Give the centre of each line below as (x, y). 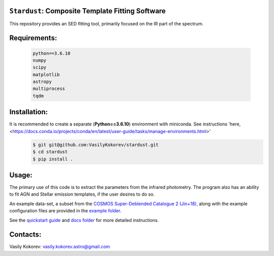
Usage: (21, 175)
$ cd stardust (50, 152)
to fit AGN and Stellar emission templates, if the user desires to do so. (82, 194)
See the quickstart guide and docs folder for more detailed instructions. (84, 220)
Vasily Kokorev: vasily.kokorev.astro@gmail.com (60, 247)
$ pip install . (53, 159)
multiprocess (49, 89)
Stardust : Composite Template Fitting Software (88, 11)
